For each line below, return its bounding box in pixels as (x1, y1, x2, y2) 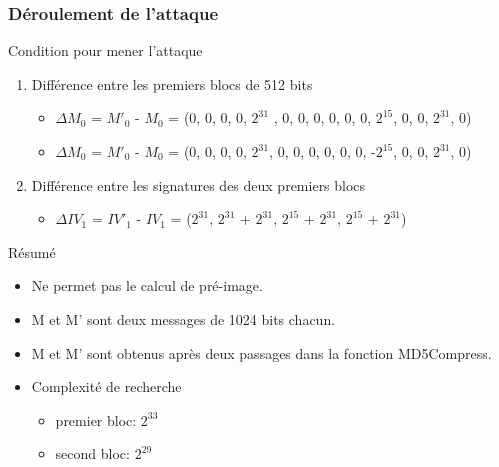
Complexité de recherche (31, 376, 182, 397)
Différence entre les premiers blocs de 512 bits (31, 73, 313, 94)
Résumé (8, 241, 56, 262)
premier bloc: (55, 409, 137, 430)
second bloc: (55, 443, 130, 464)
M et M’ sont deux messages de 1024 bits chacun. (31, 308, 336, 329)
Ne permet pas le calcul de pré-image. (31, 275, 263, 296)
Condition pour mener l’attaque (8, 40, 203, 61)
